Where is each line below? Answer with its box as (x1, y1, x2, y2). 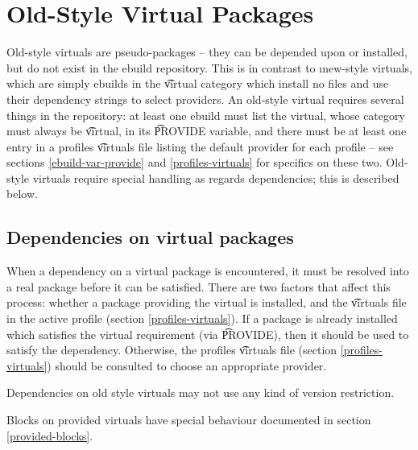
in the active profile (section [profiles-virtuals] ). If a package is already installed (6, 310, 398, 327)
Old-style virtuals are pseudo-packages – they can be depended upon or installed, (6, 43, 408, 60)
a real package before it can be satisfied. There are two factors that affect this (6, 278, 391, 295)
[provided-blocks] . (6, 427, 93, 444)
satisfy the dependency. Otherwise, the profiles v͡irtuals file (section (6, 341, 337, 358)
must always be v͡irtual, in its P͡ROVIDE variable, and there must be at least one (6, 122, 407, 139)
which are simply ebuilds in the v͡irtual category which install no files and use (6, 75, 389, 92)
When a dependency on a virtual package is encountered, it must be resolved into (6, 262, 409, 279)
